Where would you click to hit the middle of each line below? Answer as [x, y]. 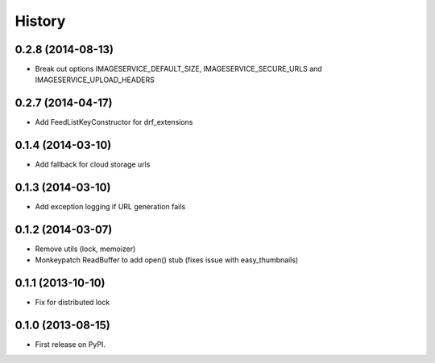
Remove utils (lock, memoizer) [85, 249]
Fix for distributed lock [72, 303]
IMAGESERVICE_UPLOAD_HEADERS [95, 80]
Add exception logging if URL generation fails [110, 207]
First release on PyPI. [70, 344]
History [40, 21]
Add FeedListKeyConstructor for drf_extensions [114, 122]
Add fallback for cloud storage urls [93, 164]
